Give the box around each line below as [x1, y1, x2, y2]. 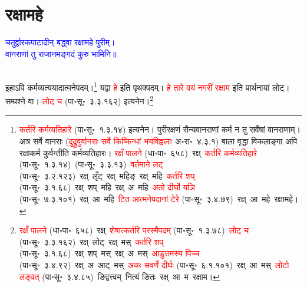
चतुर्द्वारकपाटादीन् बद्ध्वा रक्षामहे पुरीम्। [5, 36, 115, 48]
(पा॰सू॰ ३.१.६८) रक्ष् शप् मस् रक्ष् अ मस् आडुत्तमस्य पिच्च [19, 247, 200, 259]
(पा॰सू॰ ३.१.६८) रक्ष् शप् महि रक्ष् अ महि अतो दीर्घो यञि [19, 181, 196, 193]
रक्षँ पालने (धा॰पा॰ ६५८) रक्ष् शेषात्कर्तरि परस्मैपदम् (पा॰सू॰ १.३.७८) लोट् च [19, 224, 249, 236]
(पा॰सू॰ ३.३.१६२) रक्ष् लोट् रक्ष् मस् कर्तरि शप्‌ [19, 235, 164, 248]
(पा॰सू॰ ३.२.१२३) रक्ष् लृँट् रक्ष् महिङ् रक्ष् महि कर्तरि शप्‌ [19, 169, 195, 182]
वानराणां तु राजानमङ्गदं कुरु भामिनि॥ [5, 47, 117, 60]
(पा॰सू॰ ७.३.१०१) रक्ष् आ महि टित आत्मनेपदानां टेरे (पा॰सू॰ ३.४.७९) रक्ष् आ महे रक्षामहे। [19, 192, 299, 204]
